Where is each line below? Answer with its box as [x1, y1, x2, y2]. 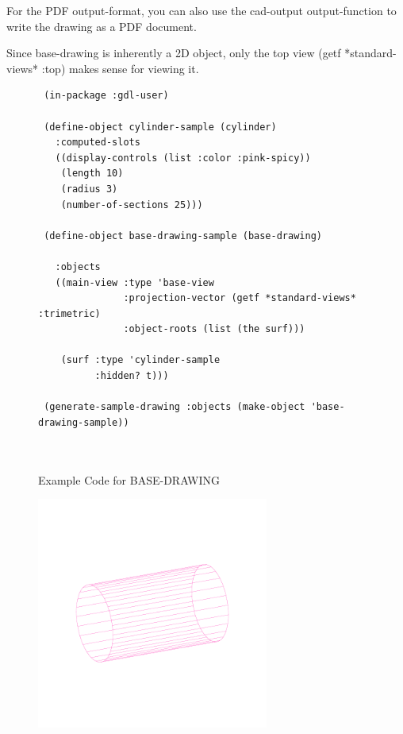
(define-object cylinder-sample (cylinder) [44, 121, 277, 133]
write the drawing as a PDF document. [6, 17, 197, 34]
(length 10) [60, 168, 124, 180]
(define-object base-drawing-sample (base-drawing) [44, 230, 322, 241]
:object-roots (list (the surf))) [123, 323, 305, 335]
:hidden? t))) [94, 370, 169, 382]
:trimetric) [38, 307, 101, 319]
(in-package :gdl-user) [44, 90, 169, 102]
